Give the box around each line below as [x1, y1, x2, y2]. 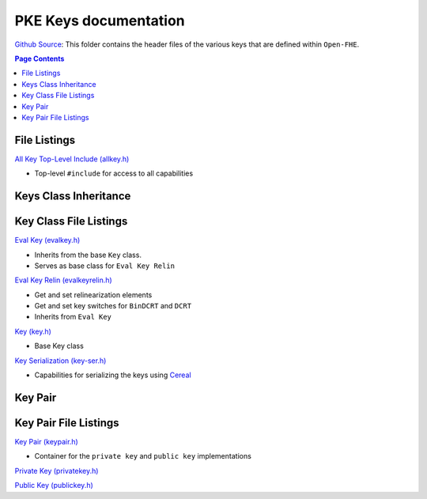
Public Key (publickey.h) [14, 481, 94, 490]
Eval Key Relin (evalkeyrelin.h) [14, 275, 112, 285]
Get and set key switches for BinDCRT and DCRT [34, 301, 192, 311]
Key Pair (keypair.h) [14, 437, 78, 446]
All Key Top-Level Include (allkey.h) [14, 154, 130, 164]
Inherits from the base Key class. [34, 250, 142, 259]
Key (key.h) [14, 327, 51, 336]
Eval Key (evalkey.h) [14, 236, 81, 245]
